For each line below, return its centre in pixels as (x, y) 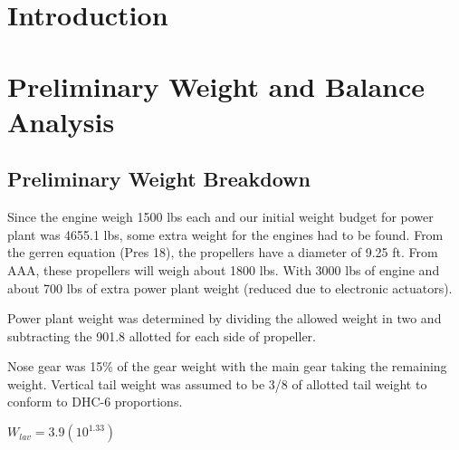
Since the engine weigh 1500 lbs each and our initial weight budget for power (220, 217)
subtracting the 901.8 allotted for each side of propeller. (162, 335)
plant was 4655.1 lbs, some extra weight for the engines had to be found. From (225, 234)
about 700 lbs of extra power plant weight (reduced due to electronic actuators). (230, 287)
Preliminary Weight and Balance (216, 86)
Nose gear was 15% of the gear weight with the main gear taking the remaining (227, 366)
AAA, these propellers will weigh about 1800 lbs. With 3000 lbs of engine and (224, 269)
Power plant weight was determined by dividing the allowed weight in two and (225, 318)
